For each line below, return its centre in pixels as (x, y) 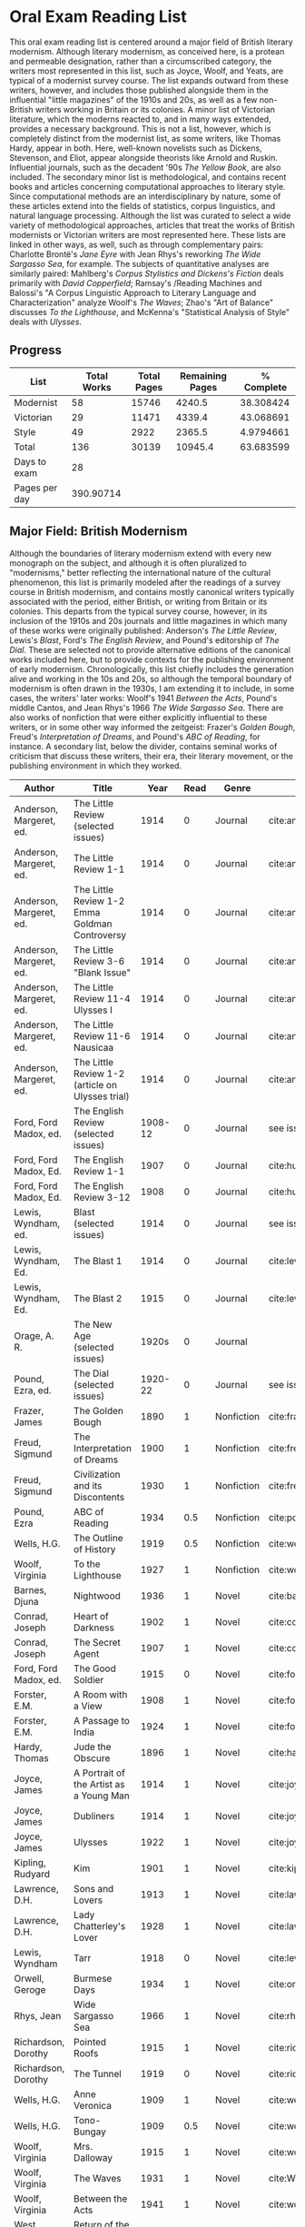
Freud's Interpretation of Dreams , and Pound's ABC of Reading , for (135, 737)
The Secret (97, 1642)
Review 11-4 (102, 998)
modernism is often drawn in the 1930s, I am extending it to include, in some (152, 688)
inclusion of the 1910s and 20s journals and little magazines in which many (148, 620)
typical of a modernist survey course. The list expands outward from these (149, 80)
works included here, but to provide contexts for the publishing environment (152, 659)
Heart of (91, 1616)
